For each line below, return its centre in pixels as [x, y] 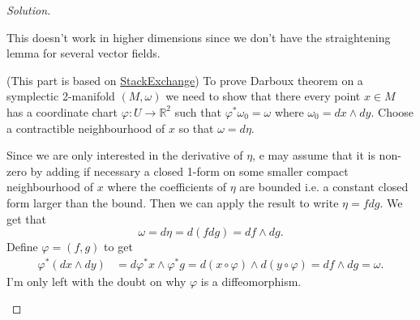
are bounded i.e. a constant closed [324, 187]
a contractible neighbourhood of [86, 128]
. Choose [392, 111]
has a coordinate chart [62, 111]
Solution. [29, 10]
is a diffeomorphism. [251, 281]
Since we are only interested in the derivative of [125, 155]
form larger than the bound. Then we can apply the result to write [173, 202]
